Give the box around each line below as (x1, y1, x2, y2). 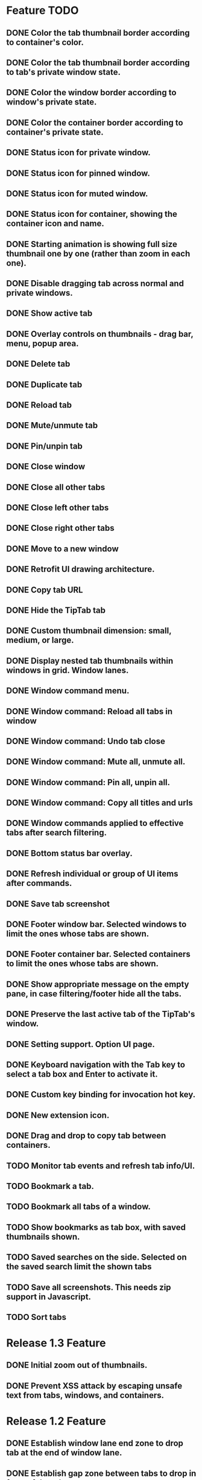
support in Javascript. (6, 1292, 92, 1302)
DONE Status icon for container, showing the (6, 209, 178, 219)
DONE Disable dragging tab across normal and (6, 278, 184, 289)
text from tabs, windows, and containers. (6, 1390, 165, 1400)
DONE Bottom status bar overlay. (6, 848, 133, 858)
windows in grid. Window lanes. (6, 665, 129, 675)
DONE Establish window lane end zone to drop (6, 1438, 184, 1449)
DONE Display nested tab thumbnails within (6, 656, 174, 666)
